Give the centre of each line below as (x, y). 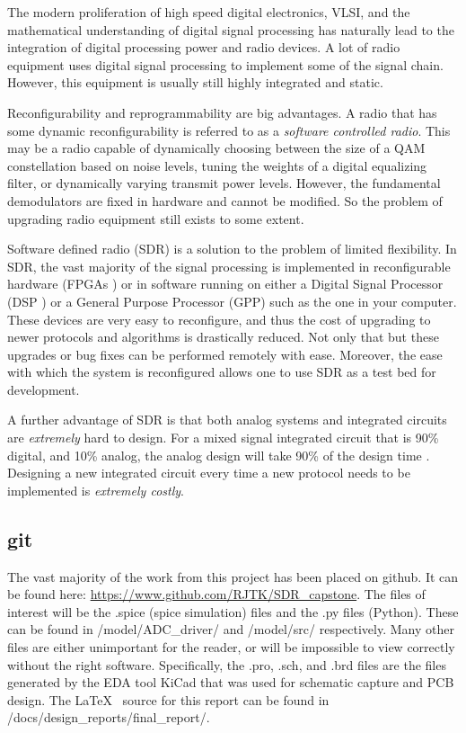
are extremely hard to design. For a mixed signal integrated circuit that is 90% (223, 438)
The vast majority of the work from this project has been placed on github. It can (233, 576)
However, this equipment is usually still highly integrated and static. (195, 82)
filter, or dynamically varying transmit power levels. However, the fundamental (224, 183)
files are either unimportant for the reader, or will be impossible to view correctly (231, 647)
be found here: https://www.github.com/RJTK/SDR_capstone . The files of (216, 594)
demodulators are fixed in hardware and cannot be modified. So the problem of (225, 200)
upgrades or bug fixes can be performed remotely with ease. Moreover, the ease (225, 354)
